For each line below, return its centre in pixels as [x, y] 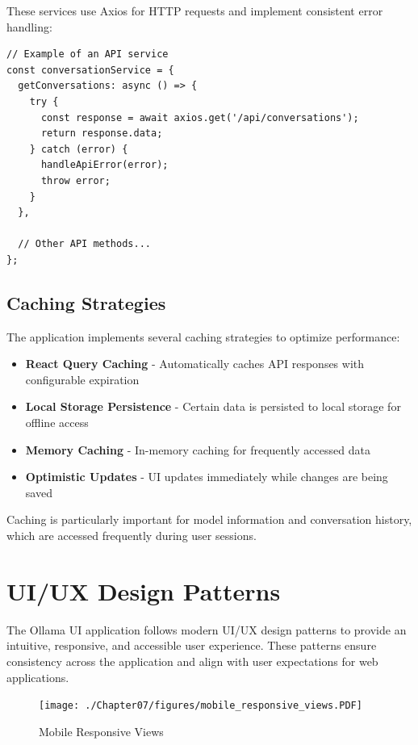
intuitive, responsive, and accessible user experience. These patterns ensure [192, 645]
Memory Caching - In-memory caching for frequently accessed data [198, 449]
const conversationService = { [90, 70]
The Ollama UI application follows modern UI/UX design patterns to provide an [207, 629]
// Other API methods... [84, 244]
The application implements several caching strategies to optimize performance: [203, 336]
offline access [57, 423]
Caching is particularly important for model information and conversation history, [209, 519]
